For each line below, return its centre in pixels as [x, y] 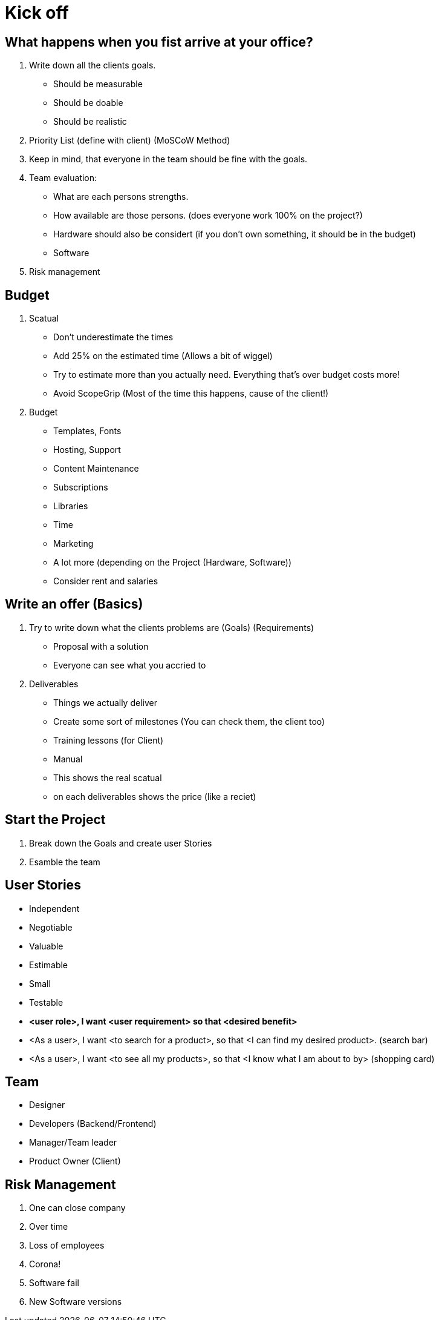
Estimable [49, 965]
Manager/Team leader [73, 1143]
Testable [46, 1002]
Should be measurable [98, 84]
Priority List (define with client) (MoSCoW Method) [130, 140]
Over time [49, 1227]
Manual [68, 759]
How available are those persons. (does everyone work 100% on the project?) [208, 216]
